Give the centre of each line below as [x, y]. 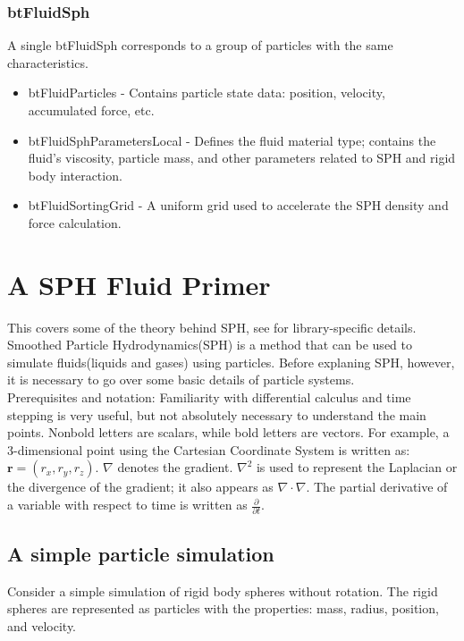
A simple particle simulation [141, 553]
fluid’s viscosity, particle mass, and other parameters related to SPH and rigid [242, 158]
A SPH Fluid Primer [139, 284]
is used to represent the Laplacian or [357, 467]
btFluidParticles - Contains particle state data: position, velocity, [207, 93]
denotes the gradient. [175, 467]
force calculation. [75, 222]
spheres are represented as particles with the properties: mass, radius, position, [223, 608]
